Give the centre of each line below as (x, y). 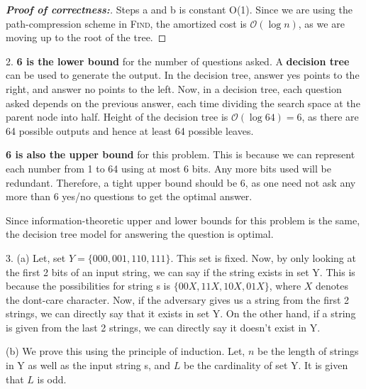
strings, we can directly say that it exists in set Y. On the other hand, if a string (181, 313)
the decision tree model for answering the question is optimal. (140, 234)
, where (285, 286)
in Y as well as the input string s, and (88, 365)
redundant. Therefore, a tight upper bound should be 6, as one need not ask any (181, 182)
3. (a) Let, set (36, 257)
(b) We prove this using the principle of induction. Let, (126, 351)
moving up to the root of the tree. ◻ (86, 37)
